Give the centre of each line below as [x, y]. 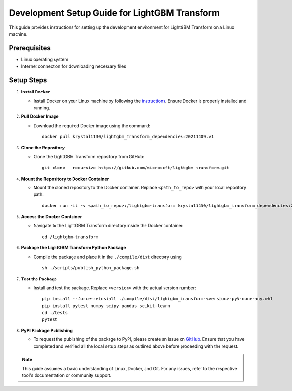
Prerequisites [30, 48]
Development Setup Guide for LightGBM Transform [114, 13]
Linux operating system [45, 59]
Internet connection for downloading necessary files [74, 66]
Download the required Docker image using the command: [92, 125]
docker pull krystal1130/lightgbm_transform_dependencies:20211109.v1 [128, 137]
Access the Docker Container [52, 217]
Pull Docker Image [40, 116]
